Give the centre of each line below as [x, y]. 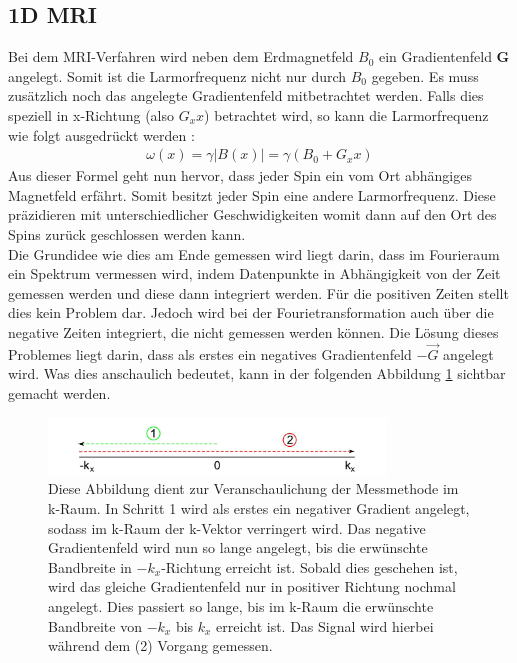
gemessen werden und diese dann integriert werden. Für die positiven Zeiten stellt [258, 292]
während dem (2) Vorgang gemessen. [160, 645]
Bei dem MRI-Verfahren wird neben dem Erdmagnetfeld [181, 56]
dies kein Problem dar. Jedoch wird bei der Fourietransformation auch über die [251, 312]
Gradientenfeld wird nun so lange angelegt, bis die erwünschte [238, 547]
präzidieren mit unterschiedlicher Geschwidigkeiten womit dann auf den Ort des [252, 214]
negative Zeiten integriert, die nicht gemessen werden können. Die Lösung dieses [253, 331]
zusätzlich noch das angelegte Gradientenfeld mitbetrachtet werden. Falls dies [246, 95]
